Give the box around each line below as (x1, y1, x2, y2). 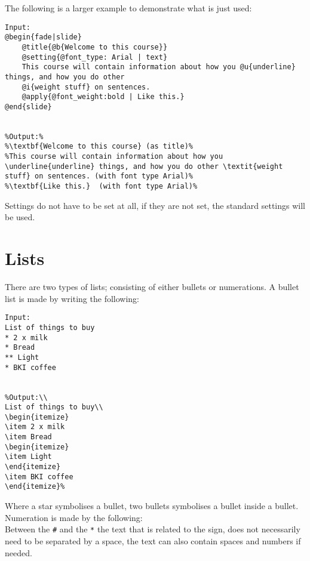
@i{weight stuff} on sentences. (22, 82, 151, 91)
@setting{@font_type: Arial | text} (22, 53, 168, 61)
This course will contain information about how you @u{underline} (22, 63, 296, 72)
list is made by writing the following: (5, 292, 139, 304)
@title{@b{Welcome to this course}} (22, 42, 168, 51)
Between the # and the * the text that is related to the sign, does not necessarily (5, 523, 300, 535)
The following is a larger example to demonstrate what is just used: (5, 2, 252, 14)
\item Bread (5, 433, 52, 442)
